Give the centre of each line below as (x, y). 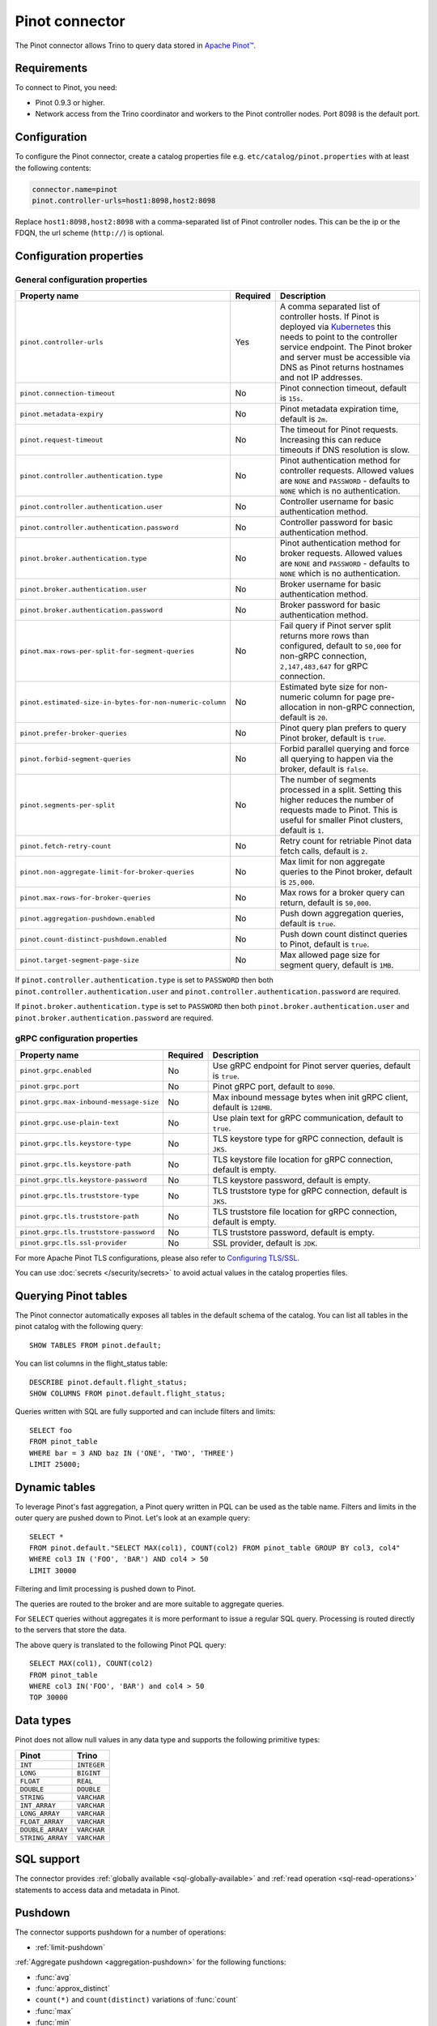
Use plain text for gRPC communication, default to (308, 1118)
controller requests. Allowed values (347, 471)
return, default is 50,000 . (325, 903)
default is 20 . (303, 717)
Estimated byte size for (323, 687)
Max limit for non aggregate (333, 861)
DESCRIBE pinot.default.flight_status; (108, 1382)
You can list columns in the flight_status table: (91, 1363)
